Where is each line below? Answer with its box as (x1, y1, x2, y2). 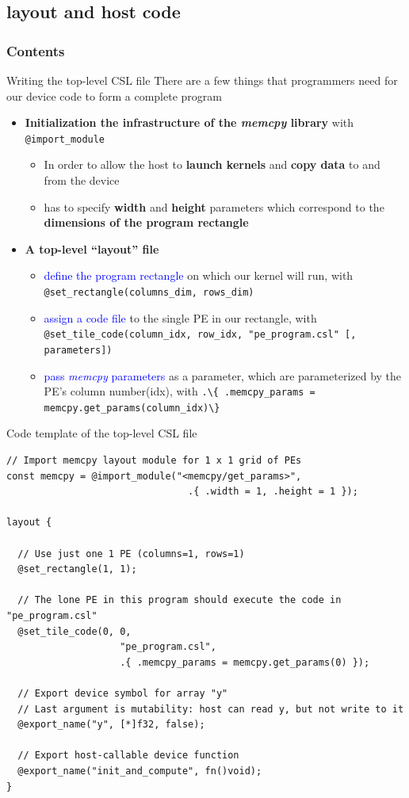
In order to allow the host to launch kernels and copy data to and (44, 156, 380, 173)
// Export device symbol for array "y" (17, 687, 228, 699)
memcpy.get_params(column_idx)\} (44, 402, 220, 414)
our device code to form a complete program (6, 87, 222, 104)
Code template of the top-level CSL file (6, 425, 197, 441)
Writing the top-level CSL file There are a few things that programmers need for (6, 72, 398, 88)
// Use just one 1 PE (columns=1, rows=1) (17, 548, 245, 559)
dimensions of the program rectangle (44, 214, 249, 231)
